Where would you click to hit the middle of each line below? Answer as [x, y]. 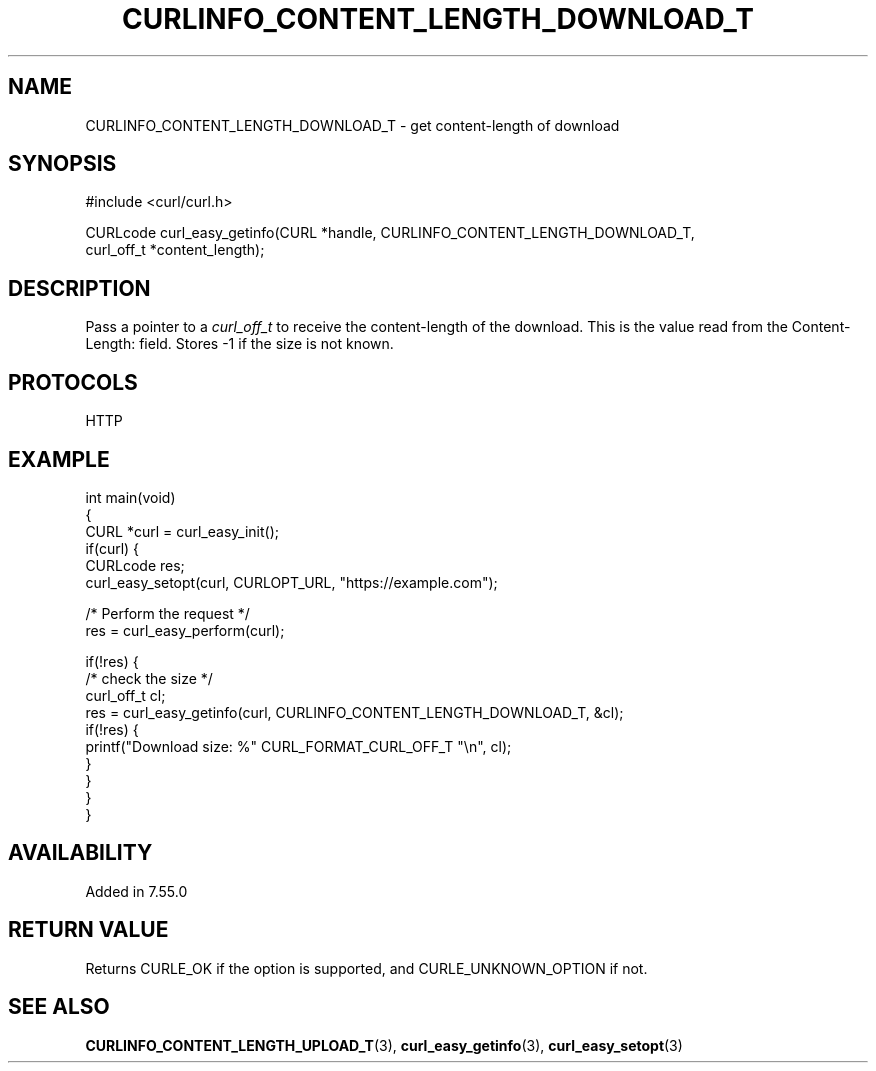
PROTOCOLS [73, 382]
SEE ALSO [59, 1007]
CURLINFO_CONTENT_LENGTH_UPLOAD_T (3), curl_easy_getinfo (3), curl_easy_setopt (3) [384, 1045]
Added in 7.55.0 [136, 891]
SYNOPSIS [62, 164]
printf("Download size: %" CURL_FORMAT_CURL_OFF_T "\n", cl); [298, 746]
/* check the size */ [149, 678]
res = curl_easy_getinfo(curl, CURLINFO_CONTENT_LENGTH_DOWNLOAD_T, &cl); [354, 712]
